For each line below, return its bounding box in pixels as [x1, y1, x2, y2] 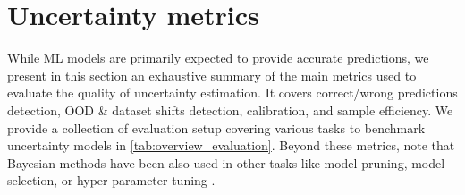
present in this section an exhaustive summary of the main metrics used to [7, 65, 417, 84]
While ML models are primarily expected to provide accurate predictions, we [7, 48, 429, 67]
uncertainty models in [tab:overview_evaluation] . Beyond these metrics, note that [7, 136, 455, 155]
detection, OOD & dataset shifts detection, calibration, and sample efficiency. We [7, 100, 453, 119]
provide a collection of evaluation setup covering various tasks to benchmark [7, 118, 426, 137]
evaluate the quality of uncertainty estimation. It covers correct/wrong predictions [7, 83, 458, 102]
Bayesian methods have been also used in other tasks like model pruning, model [7, 153, 445, 172]
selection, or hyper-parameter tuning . [7, 171, 216, 190]
